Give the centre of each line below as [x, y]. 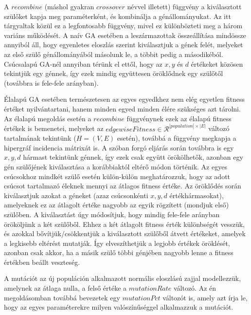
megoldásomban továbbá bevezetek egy [62, 297]
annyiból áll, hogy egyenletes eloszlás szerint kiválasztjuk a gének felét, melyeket [124, 45]
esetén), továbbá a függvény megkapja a [177, 138]
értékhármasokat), [197, 195]
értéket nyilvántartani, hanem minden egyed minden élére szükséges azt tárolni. [122, 108]
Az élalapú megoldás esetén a [48, 118]
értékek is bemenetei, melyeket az [54, 128]
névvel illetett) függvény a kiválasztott [184, 6]
